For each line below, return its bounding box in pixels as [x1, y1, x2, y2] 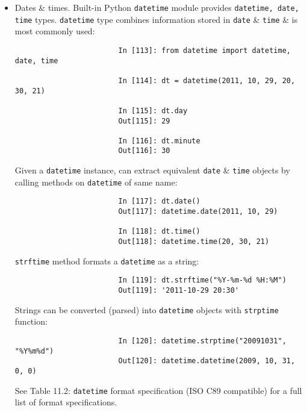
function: [14, 315, 48, 328]
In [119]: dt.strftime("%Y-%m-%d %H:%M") [118, 276, 287, 285]
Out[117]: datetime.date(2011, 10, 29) [118, 207, 278, 216]
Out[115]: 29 [118, 116, 170, 125]
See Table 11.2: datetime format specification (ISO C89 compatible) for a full [14, 384, 302, 396]
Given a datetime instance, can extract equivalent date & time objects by [14, 164, 290, 176]
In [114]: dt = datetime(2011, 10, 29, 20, [118, 76, 296, 85]
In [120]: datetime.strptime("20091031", [118, 336, 287, 345]
